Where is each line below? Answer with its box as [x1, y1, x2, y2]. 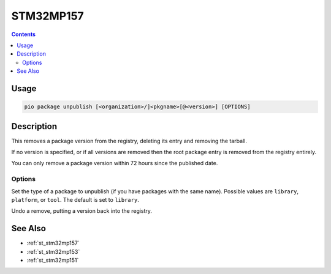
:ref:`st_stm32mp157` [26, 239, 80, 247]
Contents [11, 31, 36, 38]
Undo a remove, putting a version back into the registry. [11, 207, 153, 215]
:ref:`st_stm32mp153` [26, 248, 80, 255]
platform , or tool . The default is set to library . [11, 196, 139, 203]
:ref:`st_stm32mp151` [26, 257, 79, 264]
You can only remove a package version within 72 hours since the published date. [11, 160, 218, 167]
